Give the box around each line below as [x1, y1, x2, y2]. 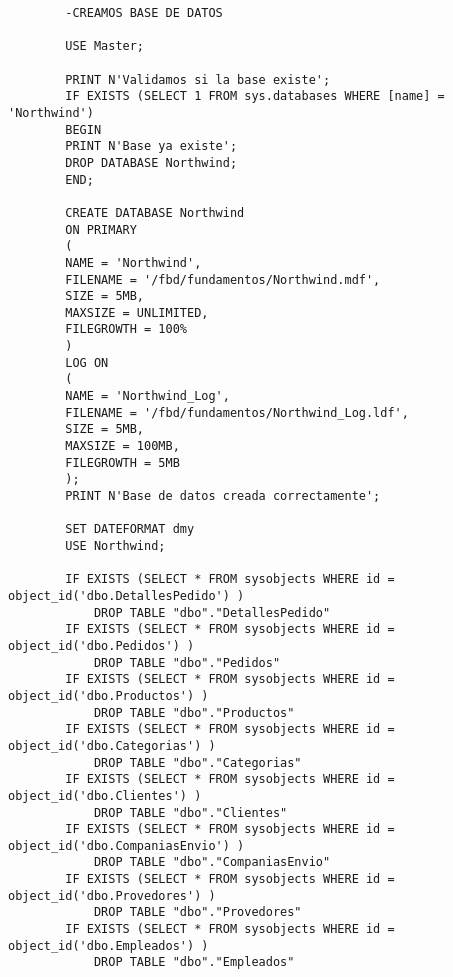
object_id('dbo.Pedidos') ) [8, 638, 195, 653]
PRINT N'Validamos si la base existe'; [65, 72, 331, 87]
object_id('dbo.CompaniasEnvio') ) [8, 838, 245, 853]
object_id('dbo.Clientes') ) [8, 788, 202, 803]
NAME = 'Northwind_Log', [65, 389, 230, 404]
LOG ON [65, 355, 109, 370]
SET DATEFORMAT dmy [65, 522, 195, 537]
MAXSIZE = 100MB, [65, 439, 180, 454]
